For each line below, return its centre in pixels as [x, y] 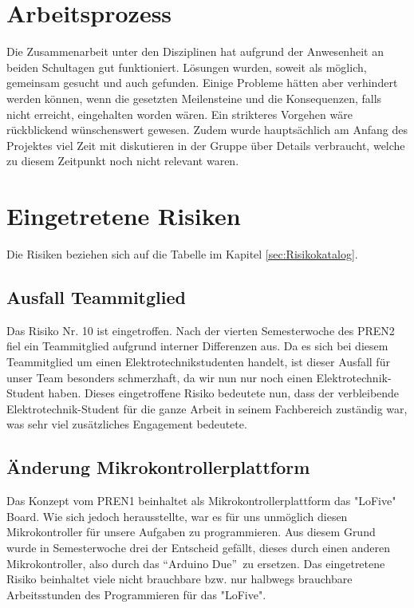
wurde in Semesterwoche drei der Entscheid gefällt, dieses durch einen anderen [198, 547]
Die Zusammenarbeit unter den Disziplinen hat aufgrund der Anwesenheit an [195, 51]
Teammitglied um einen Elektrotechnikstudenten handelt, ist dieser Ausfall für [198, 361]
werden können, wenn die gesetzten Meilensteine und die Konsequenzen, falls [194, 98]
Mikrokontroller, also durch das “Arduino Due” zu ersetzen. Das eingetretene [196, 563]
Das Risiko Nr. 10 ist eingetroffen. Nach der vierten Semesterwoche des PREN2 [201, 330]
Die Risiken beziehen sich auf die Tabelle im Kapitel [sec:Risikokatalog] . [182, 254]
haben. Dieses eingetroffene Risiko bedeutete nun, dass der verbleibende [224, 393]
